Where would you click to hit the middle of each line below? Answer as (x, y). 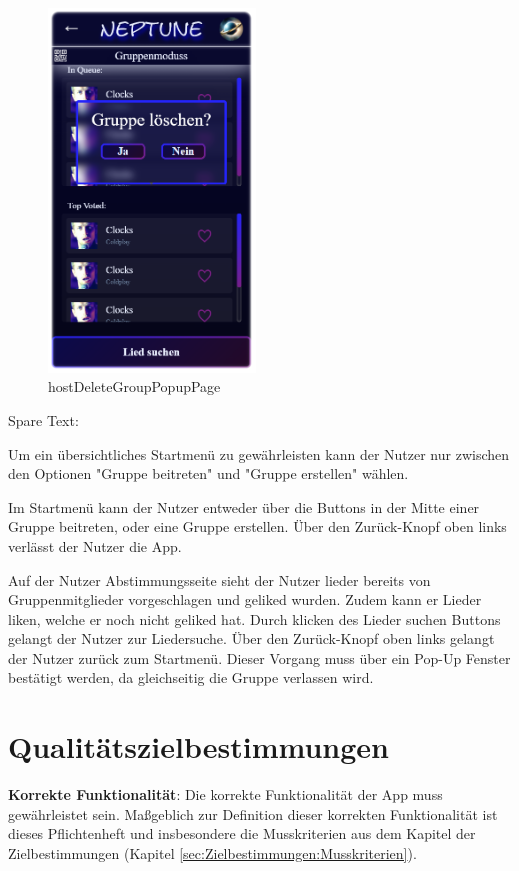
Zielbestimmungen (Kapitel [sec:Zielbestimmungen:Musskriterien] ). (212, 852)
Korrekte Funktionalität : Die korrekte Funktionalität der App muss (225, 794)
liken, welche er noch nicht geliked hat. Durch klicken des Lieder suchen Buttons (254, 618)
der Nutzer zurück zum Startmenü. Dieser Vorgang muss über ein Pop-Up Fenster (259, 657)
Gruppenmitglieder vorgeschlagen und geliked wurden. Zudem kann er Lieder (245, 599)
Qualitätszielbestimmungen (198, 746)
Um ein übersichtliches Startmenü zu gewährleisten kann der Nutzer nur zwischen (259, 453)
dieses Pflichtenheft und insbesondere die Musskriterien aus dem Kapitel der (242, 833)
